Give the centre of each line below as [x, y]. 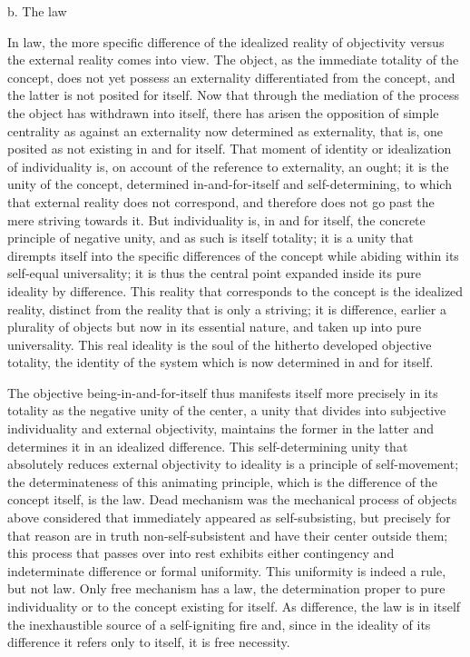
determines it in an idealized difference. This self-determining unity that [208, 446]
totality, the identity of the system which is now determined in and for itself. [220, 362]
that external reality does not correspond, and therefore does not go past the [221, 201]
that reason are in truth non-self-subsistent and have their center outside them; [228, 535]
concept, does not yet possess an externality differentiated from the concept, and [231, 77]
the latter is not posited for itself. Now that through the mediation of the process [233, 95]
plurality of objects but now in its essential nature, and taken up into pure [215, 327]
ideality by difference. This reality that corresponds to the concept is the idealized [235, 290]
